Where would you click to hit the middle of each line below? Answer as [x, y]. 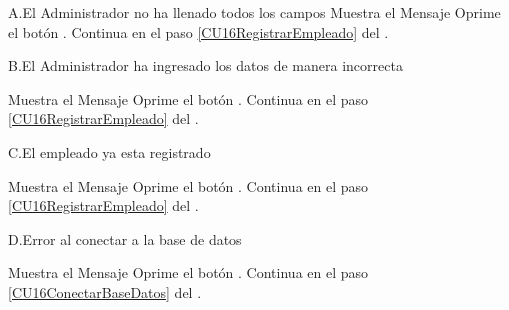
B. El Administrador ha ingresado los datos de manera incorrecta [205, 65]
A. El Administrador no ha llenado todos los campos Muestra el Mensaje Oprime [254, 12]
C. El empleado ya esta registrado [109, 151]
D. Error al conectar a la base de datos [125, 238]
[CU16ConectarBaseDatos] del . [105, 291]
